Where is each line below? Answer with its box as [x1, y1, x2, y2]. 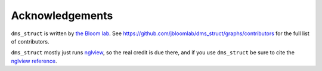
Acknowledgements [11, 9, 113, 22]
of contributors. [11, 38, 49, 45]
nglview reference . [11, 57, 57, 64]
